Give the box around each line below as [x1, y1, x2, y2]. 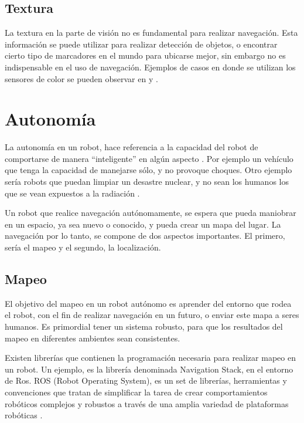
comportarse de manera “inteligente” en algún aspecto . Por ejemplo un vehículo [5, 152, 293, 164]
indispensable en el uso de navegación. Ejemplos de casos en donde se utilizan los [5, 60, 296, 73]
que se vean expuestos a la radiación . [5, 187, 140, 199]
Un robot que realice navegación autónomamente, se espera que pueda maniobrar [5, 207, 296, 219]
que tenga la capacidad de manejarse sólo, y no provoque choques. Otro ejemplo [5, 164, 292, 176]
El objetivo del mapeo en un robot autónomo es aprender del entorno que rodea [5, 297, 292, 309]
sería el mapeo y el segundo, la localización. [5, 241, 161, 253]
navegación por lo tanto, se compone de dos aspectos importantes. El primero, [5, 229, 285, 242]
